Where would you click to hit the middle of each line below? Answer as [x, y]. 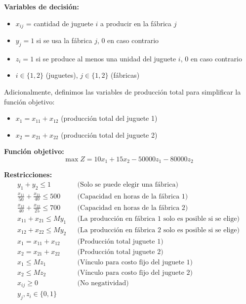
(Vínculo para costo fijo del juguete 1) [135, 262]
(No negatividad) [103, 283]
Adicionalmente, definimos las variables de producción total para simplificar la [123, 92]
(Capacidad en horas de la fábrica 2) [133, 208]
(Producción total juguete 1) [120, 241]
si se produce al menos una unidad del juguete [106, 58]
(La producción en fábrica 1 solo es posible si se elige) [158, 219]
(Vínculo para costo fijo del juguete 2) [135, 273]
